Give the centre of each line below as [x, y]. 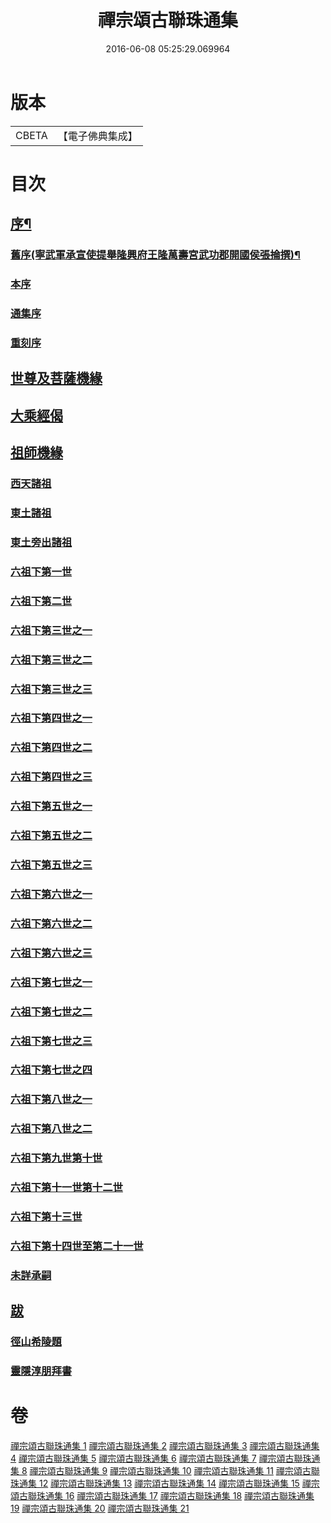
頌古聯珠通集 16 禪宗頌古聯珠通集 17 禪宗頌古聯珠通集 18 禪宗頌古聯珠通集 [162, 1496]
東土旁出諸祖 [41, 542]
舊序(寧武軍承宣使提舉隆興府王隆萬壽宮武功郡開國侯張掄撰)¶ [155, 255]
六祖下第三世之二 [51, 659]
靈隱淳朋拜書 [41, 1371]
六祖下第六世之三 [51, 953]
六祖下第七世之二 [51, 1011]
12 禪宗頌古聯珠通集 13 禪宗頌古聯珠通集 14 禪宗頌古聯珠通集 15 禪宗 [179, 1483]
